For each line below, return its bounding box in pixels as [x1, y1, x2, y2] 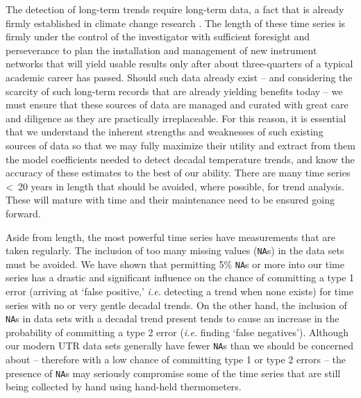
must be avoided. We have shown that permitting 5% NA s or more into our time [6, 256, 344, 271]
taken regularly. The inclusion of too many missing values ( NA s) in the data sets [6, 243, 344, 258]
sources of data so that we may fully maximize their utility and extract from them [6, 138, 355, 152]
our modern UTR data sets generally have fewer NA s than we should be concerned [6, 338, 354, 353]
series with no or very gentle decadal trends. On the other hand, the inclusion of [6, 297, 347, 312]
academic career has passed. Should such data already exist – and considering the [6, 69, 353, 84]
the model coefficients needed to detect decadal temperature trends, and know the [6, 151, 355, 166]
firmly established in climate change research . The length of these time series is [6, 15, 346, 30]
